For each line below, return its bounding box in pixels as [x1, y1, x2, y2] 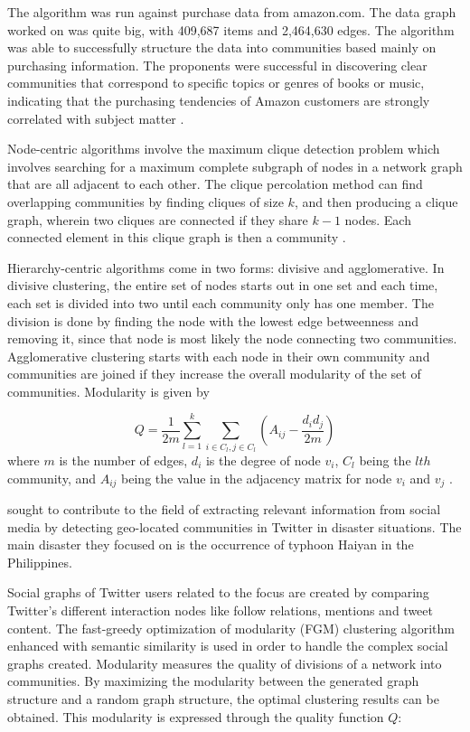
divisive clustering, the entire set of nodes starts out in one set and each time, [7, 276, 438, 295]
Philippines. [7, 552, 72, 571]
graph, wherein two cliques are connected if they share [7, 210, 308, 229]
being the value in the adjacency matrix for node [121, 468, 392, 487]
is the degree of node [205, 451, 321, 469]
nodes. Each [344, 210, 411, 229]
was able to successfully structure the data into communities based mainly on [7, 38, 437, 57]
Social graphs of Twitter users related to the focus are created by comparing [7, 583, 429, 602]
